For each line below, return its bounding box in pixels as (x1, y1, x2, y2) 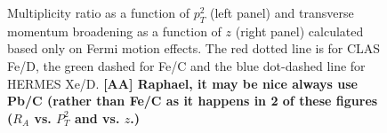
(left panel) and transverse (209, 4, 354, 21)
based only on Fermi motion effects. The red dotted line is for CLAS (7, 39, 381, 58)
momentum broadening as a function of (7, 21, 222, 40)
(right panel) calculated (235, 21, 364, 40)
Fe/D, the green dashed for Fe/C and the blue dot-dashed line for (7, 56, 366, 74)
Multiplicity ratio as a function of (7, 4, 190, 21)
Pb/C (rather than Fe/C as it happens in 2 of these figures (7, 91, 378, 110)
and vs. (74, 108, 120, 127)
